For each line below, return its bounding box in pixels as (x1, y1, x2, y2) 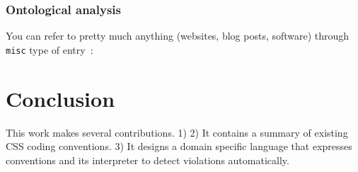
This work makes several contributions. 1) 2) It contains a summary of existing (6, 125, 348, 139)
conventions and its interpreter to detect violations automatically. (6, 152, 289, 167)
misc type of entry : (6, 42, 93, 57)
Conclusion (6, 84, 115, 113)
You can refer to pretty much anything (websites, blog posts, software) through (6, 28, 350, 43)
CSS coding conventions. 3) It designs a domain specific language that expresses (6, 139, 352, 154)
